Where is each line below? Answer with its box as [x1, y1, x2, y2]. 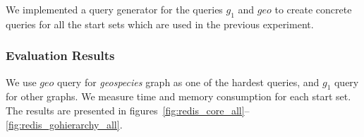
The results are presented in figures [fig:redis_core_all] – [6, 103, 250, 117]
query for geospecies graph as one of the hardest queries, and [56, 74, 320, 89]
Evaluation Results [6, 47, 115, 64]
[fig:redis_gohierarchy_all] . [6, 117, 123, 131]
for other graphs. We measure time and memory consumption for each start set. [6, 89, 351, 104]
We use [6, 74, 37, 89]
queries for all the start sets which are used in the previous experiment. [6, 16, 314, 31]
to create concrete [274, 2, 352, 16]
